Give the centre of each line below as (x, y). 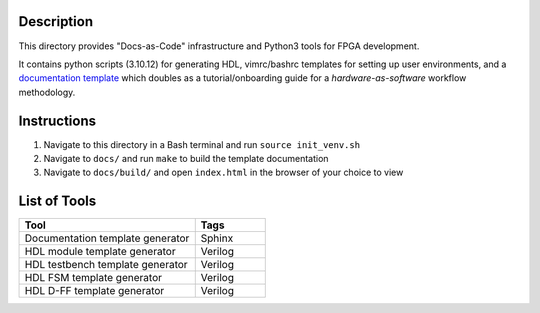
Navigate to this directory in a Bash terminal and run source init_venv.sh (201, 144)
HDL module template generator (100, 252)
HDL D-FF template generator (94, 291)
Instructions (57, 120)
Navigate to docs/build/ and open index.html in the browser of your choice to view (223, 172)
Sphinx (217, 238)
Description (56, 21)
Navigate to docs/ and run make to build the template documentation (186, 158)
